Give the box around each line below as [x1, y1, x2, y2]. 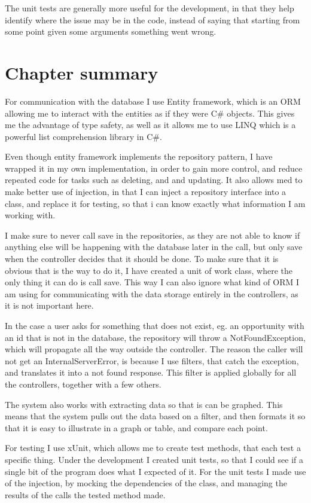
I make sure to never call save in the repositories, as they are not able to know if [5, 228, 300, 241]
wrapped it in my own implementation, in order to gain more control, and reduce [5, 161, 303, 174]
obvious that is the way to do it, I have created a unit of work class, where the [5, 264, 293, 276]
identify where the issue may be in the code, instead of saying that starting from [5, 13, 300, 26]
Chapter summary [5, 60, 158, 84]
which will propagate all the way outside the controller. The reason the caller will [5, 343, 303, 355]
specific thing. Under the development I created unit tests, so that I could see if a [5, 453, 303, 465]
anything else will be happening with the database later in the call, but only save [5, 240, 303, 253]
